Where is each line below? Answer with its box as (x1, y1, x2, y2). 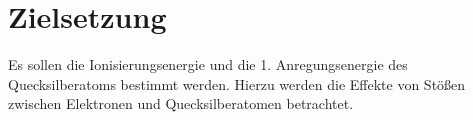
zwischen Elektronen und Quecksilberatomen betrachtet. (8, 93, 354, 114)
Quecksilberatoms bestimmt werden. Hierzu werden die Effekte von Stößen (8, 73, 466, 94)
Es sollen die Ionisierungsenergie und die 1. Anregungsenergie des (8, 54, 408, 75)
